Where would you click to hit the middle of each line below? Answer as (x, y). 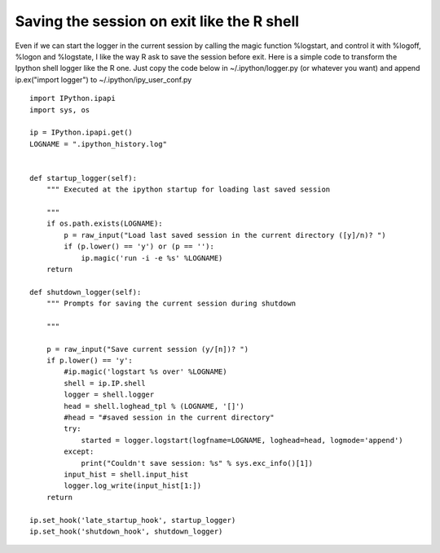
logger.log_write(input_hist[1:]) (133, 486)
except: (79, 452)
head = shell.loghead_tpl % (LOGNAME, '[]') (154, 406)
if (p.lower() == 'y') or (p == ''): (139, 247)
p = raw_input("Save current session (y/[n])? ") (147, 349)
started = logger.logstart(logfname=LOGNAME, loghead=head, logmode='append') (242, 440)
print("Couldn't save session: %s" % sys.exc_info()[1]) (197, 463)
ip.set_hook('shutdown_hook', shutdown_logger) (126, 531)
